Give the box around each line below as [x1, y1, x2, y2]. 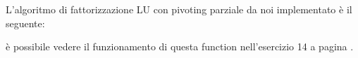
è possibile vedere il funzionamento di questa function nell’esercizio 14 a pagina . [6, 39, 354, 54]
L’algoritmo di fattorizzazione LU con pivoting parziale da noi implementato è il [6, 2, 352, 16]
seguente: [6, 15, 45, 30]
